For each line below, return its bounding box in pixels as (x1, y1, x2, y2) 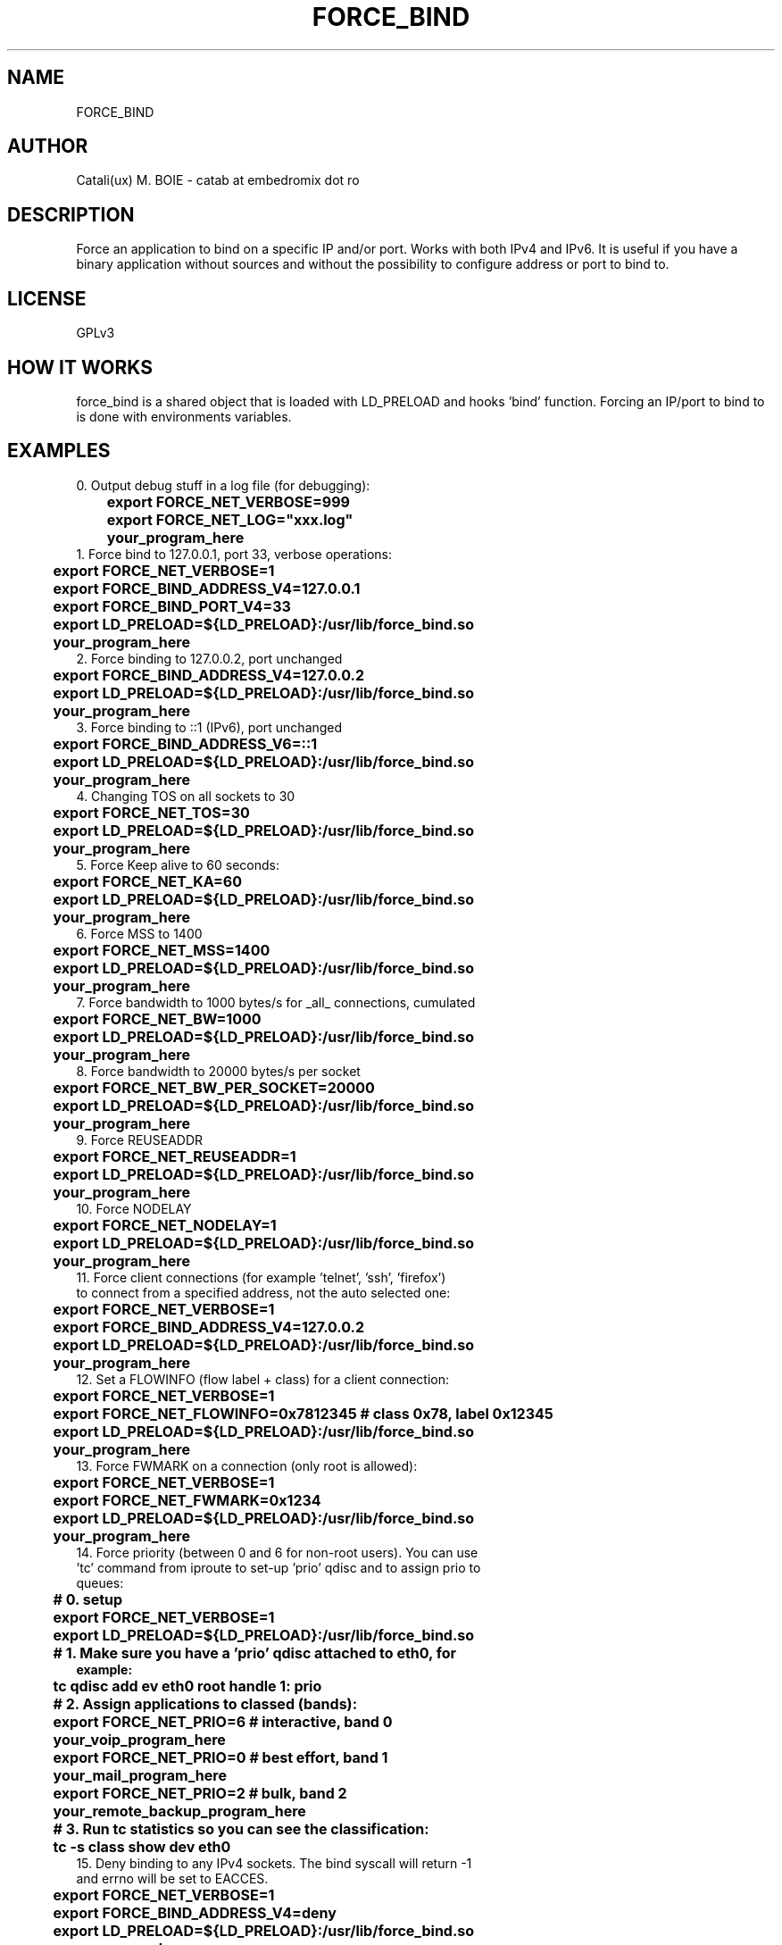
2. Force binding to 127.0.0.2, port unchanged (76, 650, 343, 666)
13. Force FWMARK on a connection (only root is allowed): (76, 1457, 418, 1473)
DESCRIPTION (7, 203, 135, 226)
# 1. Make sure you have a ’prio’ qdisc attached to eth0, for (53, 1643, 457, 1662)
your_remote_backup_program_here (53, 1801, 306, 1820)
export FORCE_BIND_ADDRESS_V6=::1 (53, 734, 318, 753)
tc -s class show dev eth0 (53, 1837, 231, 1856)
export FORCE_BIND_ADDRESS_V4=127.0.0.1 (53, 579, 361, 597)
